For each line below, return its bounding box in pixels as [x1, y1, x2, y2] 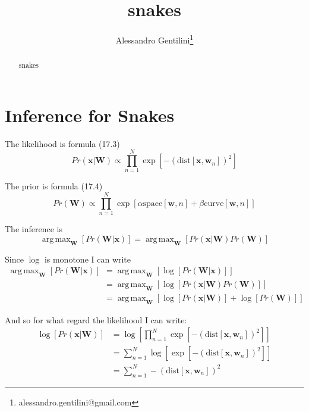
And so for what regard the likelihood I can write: [5, 313, 187, 326]
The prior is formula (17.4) [5, 180, 103, 192]
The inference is [5, 223, 62, 235]
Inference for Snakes [5, 102, 175, 127]
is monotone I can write [44, 252, 131, 265]
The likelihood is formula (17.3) [5, 137, 120, 149]
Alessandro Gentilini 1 [115, 32, 194, 46]
